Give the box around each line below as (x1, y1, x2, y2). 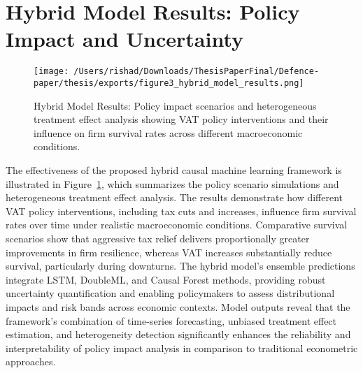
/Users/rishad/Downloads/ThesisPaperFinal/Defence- (73, 66, 320, 77)
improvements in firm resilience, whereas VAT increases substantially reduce (6, 244, 332, 259)
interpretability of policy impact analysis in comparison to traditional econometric (6, 340, 358, 355)
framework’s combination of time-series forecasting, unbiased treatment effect (6, 313, 337, 328)
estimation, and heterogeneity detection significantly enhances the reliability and (6, 327, 351, 342)
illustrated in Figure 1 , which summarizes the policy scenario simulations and (6, 176, 339, 191)
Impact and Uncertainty (6, 24, 244, 53)
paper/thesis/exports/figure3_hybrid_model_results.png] (34, 78, 304, 88)
